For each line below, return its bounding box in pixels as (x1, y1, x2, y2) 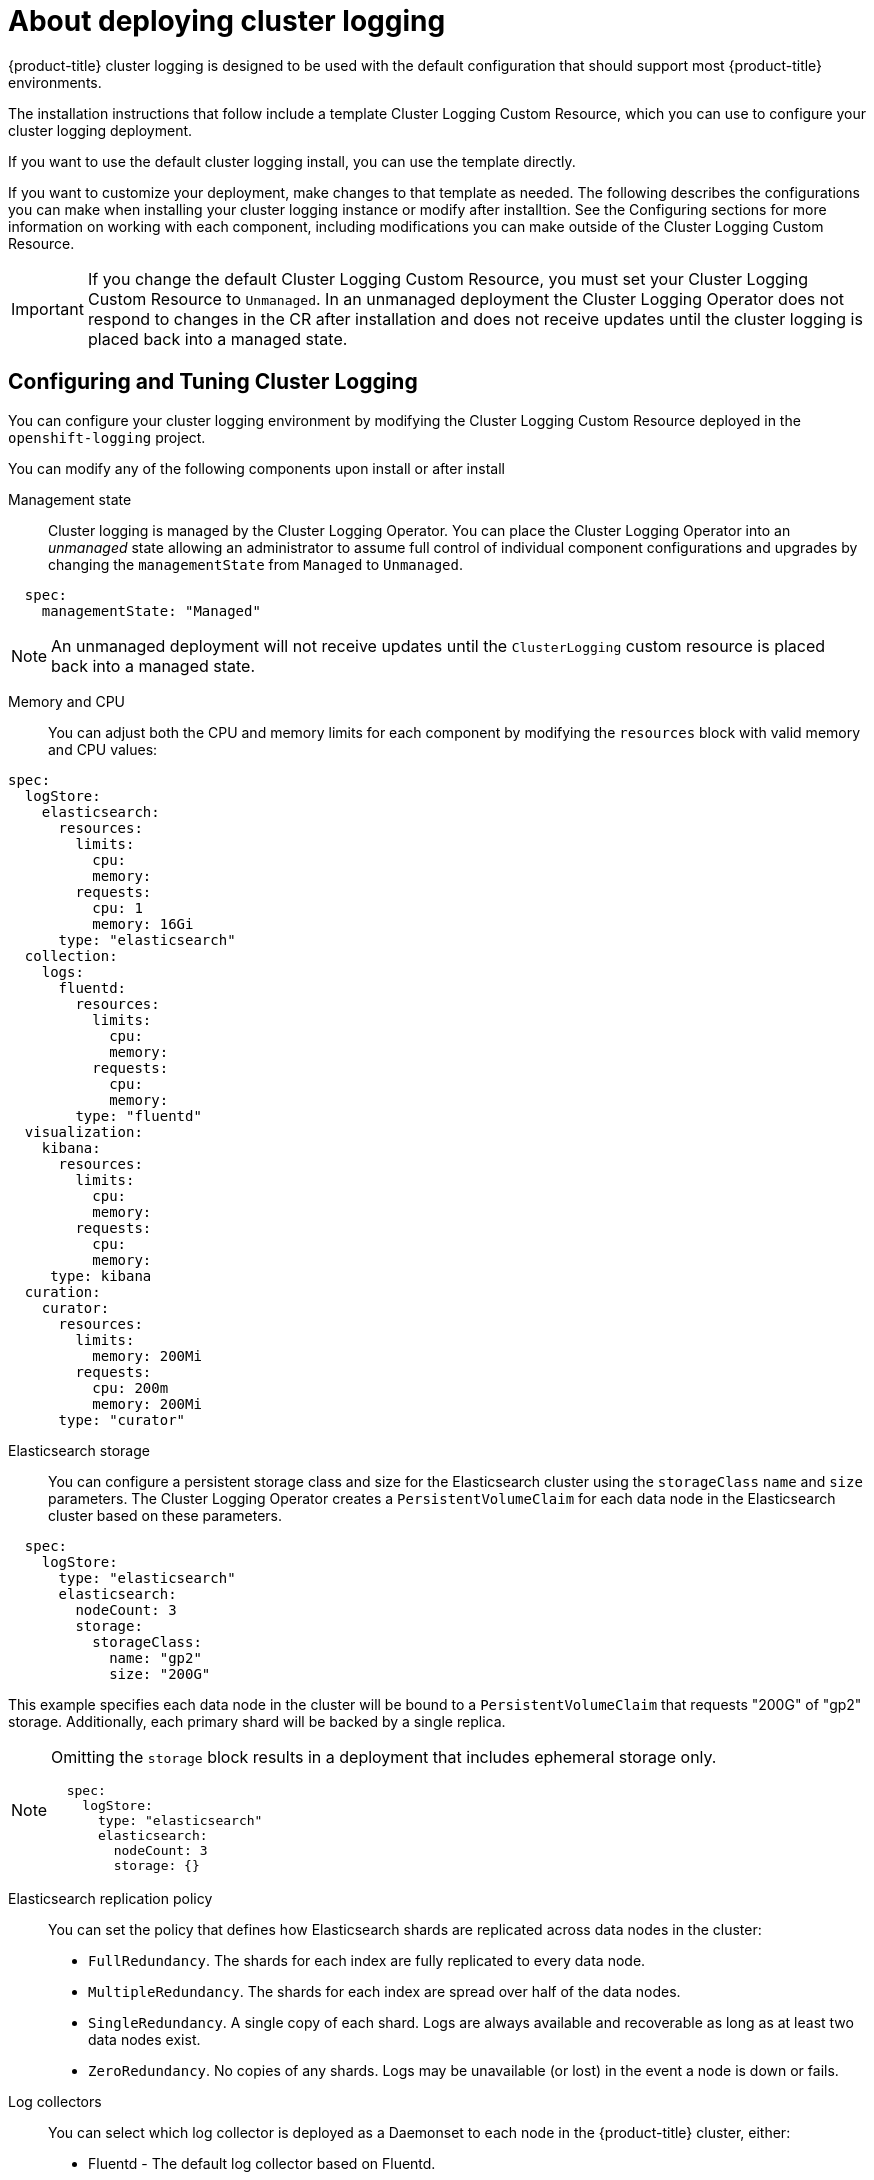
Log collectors (8, 2092, 102, 2110)
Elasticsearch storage (8, 1441, 150, 1459)
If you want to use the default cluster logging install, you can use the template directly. (8, 152, 576, 170)
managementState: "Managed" (41, 602, 261, 619)
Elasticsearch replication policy (8, 1889, 213, 1907)
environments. (8, 73, 102, 91)
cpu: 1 (92, 899, 143, 916)
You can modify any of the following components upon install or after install (8, 459, 505, 477)
